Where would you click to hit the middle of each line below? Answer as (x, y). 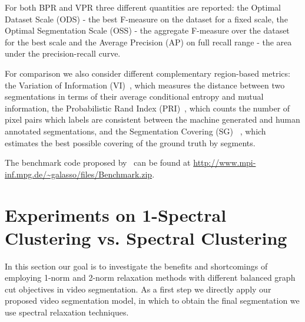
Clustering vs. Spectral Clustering (146, 237)
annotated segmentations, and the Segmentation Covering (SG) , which (135, 131)
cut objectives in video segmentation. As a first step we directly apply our (138, 289)
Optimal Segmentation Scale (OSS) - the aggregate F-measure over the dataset (147, 30)
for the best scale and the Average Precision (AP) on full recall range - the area (148, 42)
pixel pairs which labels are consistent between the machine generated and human (152, 119)
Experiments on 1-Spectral (116, 214)
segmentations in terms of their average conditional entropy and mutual (134, 96)
